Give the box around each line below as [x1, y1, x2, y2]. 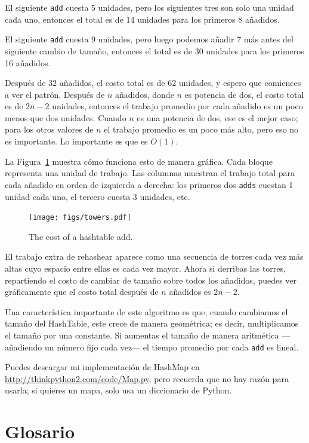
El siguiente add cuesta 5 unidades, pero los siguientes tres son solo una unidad [5, 1, 294, 13]
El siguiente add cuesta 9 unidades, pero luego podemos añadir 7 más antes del [5, 33, 293, 45]
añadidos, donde [115, 88, 174, 100]
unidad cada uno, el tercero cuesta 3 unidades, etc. [5, 190, 190, 202]
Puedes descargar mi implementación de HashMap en [5, 361, 200, 373]
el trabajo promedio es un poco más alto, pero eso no [104, 123, 299, 136]
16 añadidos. [5, 56, 51, 69]
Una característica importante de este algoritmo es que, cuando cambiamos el [5, 305, 288, 318]
